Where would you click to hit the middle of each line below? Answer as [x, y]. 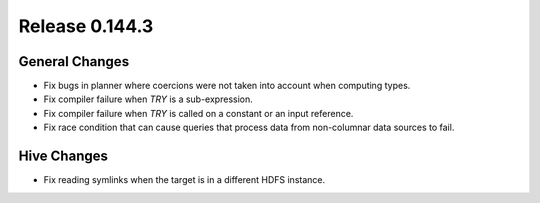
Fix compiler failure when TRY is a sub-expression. [148, 99]
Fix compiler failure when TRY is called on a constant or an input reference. [198, 113]
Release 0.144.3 [86, 26]
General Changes [74, 61]
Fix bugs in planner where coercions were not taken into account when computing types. [227, 86]
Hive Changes [63, 156]
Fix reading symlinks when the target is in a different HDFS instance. [184, 180]
